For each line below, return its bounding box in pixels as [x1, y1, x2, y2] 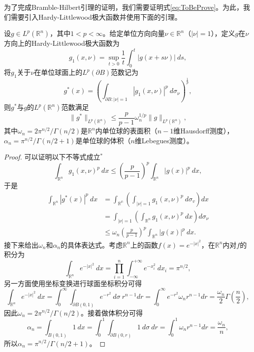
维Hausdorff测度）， [173, 126, 234, 136]
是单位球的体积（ [75, 135, 131, 145]
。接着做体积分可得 [81, 307, 143, 318]
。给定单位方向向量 [102, 28, 165, 38]
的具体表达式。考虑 [61, 239, 123, 250]
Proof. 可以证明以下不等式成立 [4, 152, 100, 162]
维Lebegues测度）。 [134, 135, 193, 145]
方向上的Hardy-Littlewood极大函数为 [4, 38, 120, 48]
